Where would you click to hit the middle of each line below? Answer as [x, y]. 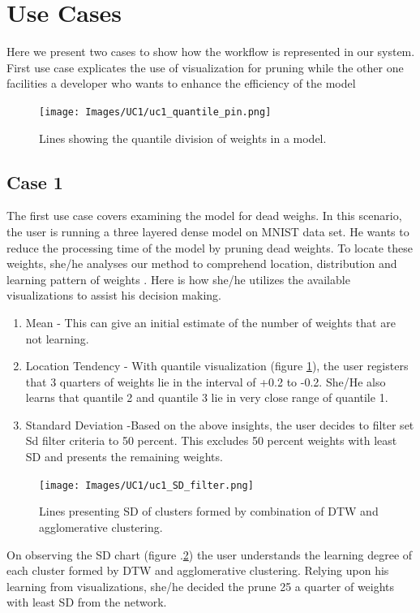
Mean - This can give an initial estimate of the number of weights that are [210, 322]
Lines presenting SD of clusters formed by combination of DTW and [209, 511]
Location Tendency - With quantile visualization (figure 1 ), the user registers [217, 366]
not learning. [57, 338]
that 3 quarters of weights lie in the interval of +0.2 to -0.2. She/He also [206, 381]
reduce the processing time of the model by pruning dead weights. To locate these [210, 247]
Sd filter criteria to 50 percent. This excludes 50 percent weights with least [211, 440]
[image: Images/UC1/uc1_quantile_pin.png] [155, 112]
